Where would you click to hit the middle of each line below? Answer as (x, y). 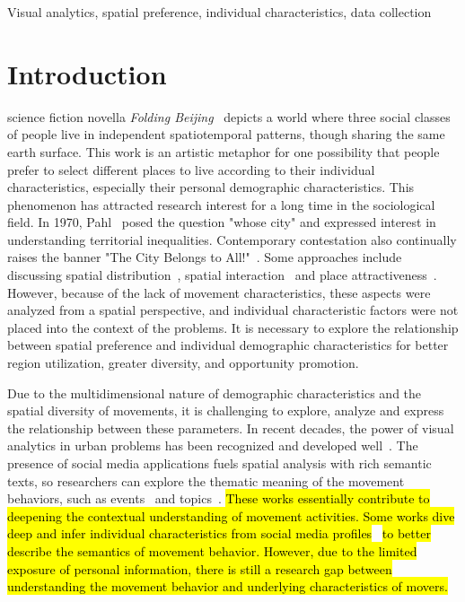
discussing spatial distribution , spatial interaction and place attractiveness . (222, 275)
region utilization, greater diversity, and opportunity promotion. (183, 363)
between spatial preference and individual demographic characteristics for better (228, 345)
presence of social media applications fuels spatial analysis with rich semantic (219, 463)
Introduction (87, 73)
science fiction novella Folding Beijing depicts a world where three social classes (229, 116)
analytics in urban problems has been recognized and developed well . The (213, 445)
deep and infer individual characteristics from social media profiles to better (219, 533)
